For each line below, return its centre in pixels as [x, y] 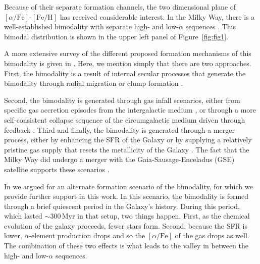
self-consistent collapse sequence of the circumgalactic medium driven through [125, 119]
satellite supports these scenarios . [57, 169]
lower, [13, 235]
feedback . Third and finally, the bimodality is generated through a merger [119, 129]
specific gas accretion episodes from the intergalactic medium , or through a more [130, 110]
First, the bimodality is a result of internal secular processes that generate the [125, 73]
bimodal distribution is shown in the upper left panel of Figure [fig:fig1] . [116, 36]
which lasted [23, 216]
